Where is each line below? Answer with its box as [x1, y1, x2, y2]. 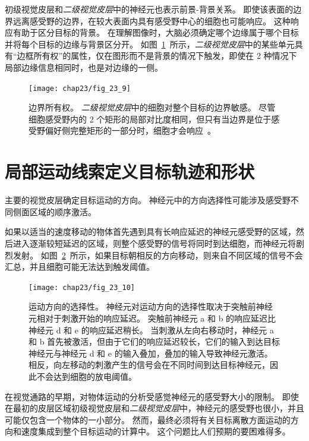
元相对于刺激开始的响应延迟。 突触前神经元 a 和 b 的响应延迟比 [29, 311, 276, 324]
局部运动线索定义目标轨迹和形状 [5, 159, 255, 184]
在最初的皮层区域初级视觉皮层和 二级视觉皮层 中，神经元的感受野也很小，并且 [5, 402, 304, 414]
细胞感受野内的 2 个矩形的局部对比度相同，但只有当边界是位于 [29, 112, 272, 125]
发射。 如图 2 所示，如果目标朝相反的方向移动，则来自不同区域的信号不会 [12, 248, 303, 261]
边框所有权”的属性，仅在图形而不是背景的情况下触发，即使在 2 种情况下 [17, 49, 297, 62]
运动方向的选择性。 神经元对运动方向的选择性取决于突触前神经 [29, 300, 273, 313]
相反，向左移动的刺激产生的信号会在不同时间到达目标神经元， [29, 358, 270, 371]
